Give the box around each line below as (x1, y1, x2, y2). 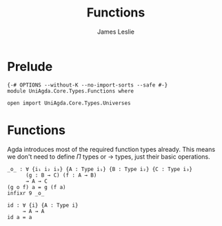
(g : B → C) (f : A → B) (25, 172, 97, 179)
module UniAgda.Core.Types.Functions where (7, 87, 134, 94)
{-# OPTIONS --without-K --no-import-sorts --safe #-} (7, 81, 168, 89)
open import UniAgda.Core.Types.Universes (7, 100, 131, 106)
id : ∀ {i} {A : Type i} (7, 201, 79, 209)
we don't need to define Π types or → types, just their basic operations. (7, 152, 210, 161)
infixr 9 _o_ (7, 190, 45, 196)
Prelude (7, 58, 53, 74)
